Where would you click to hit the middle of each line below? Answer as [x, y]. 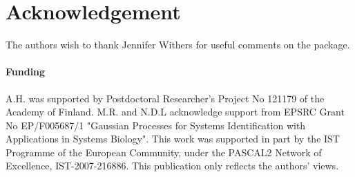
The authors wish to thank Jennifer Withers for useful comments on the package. [178, 45]
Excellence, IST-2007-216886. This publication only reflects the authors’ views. [172, 166]
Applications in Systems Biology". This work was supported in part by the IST [173, 139]
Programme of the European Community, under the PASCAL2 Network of [164, 152]
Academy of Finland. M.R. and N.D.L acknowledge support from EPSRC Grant [175, 112]
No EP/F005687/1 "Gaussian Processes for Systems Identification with [156, 125]
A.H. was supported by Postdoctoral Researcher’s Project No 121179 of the [165, 98]
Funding [26, 72]
